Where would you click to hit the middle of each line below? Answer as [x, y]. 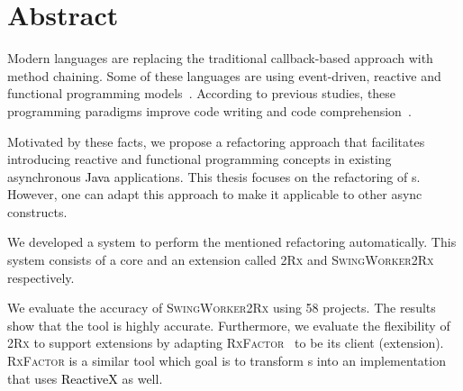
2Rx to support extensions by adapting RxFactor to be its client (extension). [226, 343]
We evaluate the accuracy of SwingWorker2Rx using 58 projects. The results [222, 308]
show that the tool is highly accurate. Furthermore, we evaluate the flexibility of [229, 325]
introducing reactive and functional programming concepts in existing [200, 159]
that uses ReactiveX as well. [85, 378]
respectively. [41, 277]
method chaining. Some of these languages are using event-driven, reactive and [224, 75]
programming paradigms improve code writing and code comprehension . [209, 110]
